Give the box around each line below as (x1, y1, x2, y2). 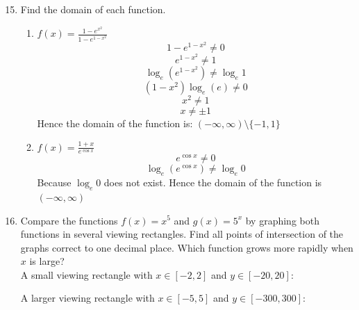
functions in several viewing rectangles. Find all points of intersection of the (20, 227, 344, 241)
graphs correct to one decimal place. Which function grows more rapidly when (20, 240, 353, 254)
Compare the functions (20, 213, 118, 227)
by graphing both (245, 213, 319, 227)
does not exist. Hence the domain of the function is (103, 175, 322, 190)
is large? (29, 254, 65, 268)
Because (37, 175, 72, 190)
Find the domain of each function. (20, 2, 166, 16)
